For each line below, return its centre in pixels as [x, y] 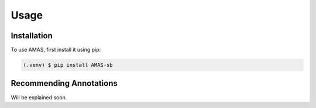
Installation [32, 36]
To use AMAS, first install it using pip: [56, 50]
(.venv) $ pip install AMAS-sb [68, 65]
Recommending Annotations [64, 83]
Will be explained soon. [39, 97]
